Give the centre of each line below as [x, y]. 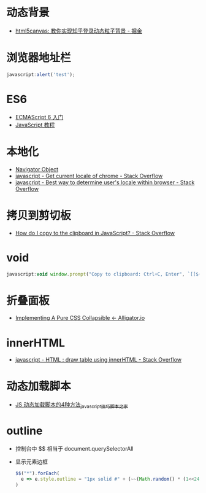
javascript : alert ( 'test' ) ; [41, 74]
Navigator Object [37, 169]
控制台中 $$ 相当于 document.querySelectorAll [74, 448]
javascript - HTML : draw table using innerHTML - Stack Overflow [98, 360]
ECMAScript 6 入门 [39, 117]
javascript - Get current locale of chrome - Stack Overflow [89, 176]
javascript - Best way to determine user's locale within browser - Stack [105, 182]
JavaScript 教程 [35, 125]
